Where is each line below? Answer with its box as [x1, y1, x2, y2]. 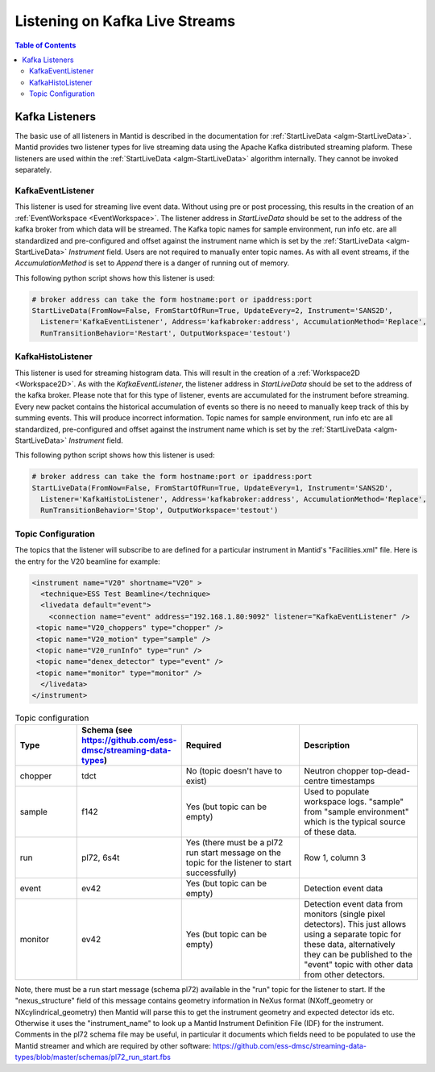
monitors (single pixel [303, 908, 386, 920]
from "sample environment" [303, 806, 409, 817]
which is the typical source [303, 815, 406, 827]
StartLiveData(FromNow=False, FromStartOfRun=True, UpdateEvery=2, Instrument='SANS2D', [31, 307, 394, 315]
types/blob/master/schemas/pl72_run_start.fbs [14, 1053, 171, 1062]
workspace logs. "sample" [303, 795, 404, 807]
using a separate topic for [303, 928, 402, 940]
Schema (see [81, 724, 133, 736]
